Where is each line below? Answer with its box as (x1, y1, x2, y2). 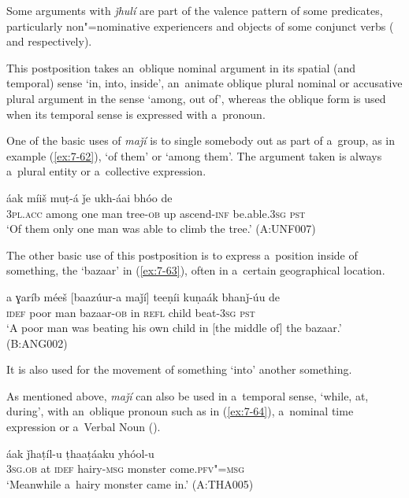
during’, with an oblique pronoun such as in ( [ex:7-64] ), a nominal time (6, 403, 354, 419)
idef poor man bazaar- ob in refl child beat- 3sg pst (6, 304, 255, 320)
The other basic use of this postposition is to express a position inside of (6, 246, 358, 263)
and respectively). (6, 33, 92, 50)
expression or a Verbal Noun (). (6, 419, 161, 435)
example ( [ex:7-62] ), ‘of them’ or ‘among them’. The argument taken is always (6, 147, 382, 164)
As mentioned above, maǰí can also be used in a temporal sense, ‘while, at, (6, 387, 369, 404)
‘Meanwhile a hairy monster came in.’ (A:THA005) (6, 475, 254, 492)
